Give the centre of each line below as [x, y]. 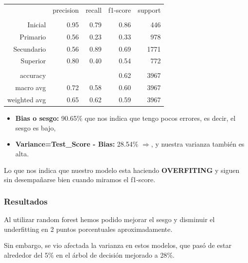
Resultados [26, 201]
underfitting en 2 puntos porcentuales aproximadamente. [88, 229]
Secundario [30, 48]
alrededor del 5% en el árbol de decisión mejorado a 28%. [89, 254]
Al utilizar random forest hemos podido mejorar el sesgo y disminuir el [109, 219]
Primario [33, 36]
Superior [33, 61]
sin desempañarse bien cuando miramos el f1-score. [80, 179]
